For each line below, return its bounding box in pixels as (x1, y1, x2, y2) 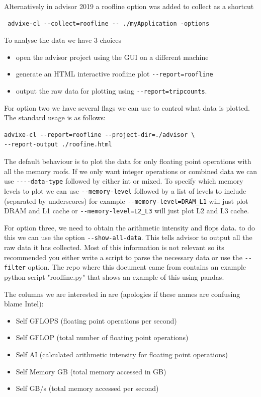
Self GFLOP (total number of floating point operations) (16, 332, 189, 343)
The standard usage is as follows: (4, 112, 106, 123)
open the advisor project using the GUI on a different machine (16, 51, 209, 62)
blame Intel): (4, 298, 44, 309)
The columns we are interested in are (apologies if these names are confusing (4, 288, 240, 299)
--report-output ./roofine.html (4, 141, 112, 148)
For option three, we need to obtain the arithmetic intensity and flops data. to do (4, 222, 255, 232)
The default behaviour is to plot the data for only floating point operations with (4, 156, 251, 167)
